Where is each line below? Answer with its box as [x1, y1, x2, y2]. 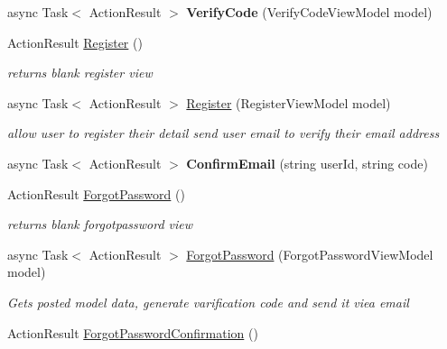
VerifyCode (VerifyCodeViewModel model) [186, 3, 433, 21]
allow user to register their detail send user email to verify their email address [7, 124, 440, 142]
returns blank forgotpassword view [7, 215, 193, 234]
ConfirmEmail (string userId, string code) [186, 153, 428, 172]
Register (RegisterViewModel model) [186, 93, 391, 112]
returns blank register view [7, 63, 153, 82]
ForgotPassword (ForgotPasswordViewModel [186, 244, 433, 263]
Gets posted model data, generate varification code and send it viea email [7, 292, 409, 311]
